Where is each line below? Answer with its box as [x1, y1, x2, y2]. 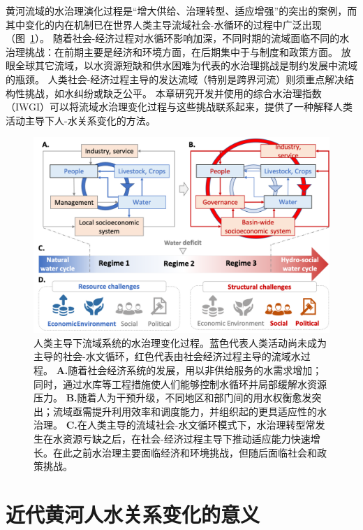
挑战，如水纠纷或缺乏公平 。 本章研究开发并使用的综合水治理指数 [24, 85, 322, 100]
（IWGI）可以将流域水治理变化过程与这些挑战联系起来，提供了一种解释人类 [6, 99, 353, 114]
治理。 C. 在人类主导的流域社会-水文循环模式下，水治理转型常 [34, 417, 316, 432]
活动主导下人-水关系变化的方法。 [6, 113, 156, 127]
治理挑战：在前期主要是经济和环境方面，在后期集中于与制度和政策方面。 [6, 44, 338, 59]
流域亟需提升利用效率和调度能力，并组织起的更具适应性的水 [52, 403, 327, 418]
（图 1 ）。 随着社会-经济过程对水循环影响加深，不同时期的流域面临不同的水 [6, 31, 350, 45]
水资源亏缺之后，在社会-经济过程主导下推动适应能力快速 [52, 431, 311, 445]
